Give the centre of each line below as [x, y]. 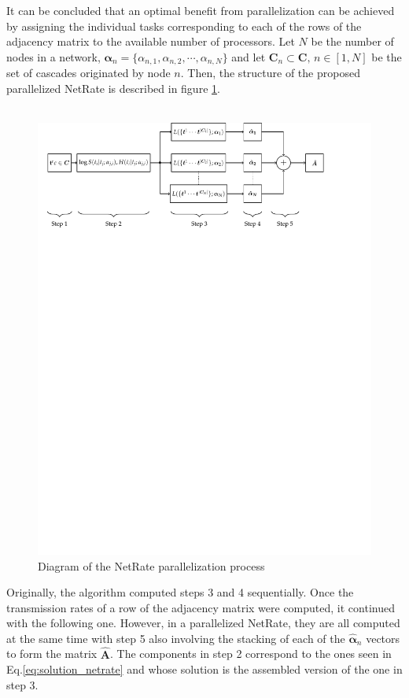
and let [249, 56]
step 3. [22, 684]
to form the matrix [52, 654]
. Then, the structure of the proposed [270, 73]
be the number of [352, 41]
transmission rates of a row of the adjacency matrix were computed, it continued [201, 607]
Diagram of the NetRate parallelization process [151, 565]
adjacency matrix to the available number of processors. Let [151, 41]
